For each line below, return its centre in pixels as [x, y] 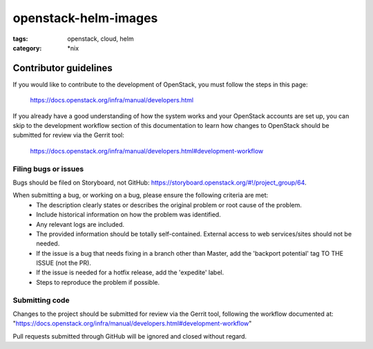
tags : [20, 39]
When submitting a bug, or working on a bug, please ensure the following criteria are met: [141, 195]
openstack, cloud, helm [101, 39]
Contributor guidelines [63, 68]
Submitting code [41, 300]
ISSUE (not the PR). [64, 263]
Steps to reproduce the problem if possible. [98, 282]
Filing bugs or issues [48, 169]
